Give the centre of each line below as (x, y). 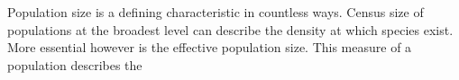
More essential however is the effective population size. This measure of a (210, 47)
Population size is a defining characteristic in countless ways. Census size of (216, 12)
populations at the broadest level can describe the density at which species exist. (230, 29)
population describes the (75, 64)
